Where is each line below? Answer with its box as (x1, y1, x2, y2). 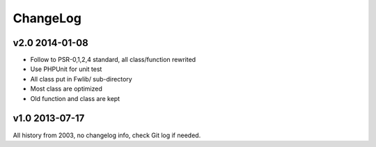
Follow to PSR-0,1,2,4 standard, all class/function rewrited (30, 56, 196, 64)
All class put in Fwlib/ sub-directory (30, 75, 132, 83)
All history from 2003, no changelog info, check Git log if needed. (13, 131, 201, 139)
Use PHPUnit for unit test (30, 65, 102, 73)
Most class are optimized (30, 84, 102, 93)
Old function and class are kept (30, 94, 120, 102)
